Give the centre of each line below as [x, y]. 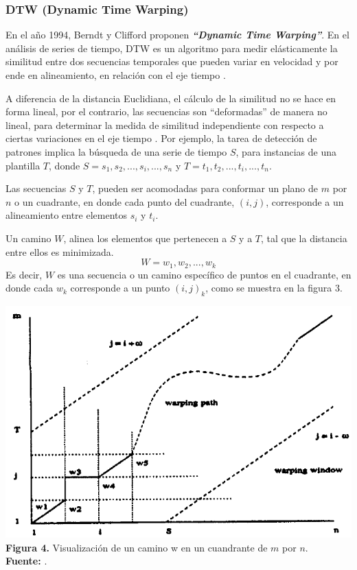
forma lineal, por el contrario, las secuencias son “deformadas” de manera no [166, 111]
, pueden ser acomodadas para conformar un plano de [205, 188]
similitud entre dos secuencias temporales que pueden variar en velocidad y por [172, 61]
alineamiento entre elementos [67, 215]
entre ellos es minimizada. [60, 251]
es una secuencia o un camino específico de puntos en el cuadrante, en [204, 274]
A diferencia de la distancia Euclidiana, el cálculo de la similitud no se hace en [171, 98]
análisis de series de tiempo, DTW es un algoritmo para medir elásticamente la [172, 48]
